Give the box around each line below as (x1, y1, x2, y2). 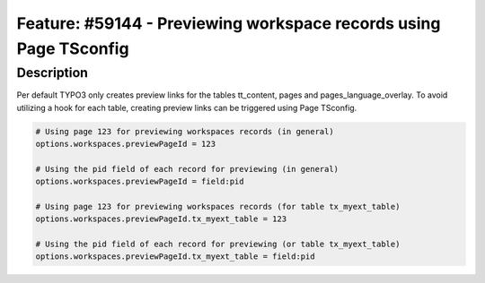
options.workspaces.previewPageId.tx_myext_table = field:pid (35, 252, 315, 262)
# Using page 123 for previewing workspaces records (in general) (35, 126, 334, 136)
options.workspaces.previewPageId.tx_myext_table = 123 (35, 214, 287, 224)
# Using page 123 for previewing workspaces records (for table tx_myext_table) (35, 202, 401, 211)
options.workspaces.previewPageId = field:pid (35, 176, 244, 187)
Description (16, 64, 89, 81)
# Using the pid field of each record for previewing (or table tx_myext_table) (35, 239, 401, 250)
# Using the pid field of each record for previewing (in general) (35, 164, 339, 174)
